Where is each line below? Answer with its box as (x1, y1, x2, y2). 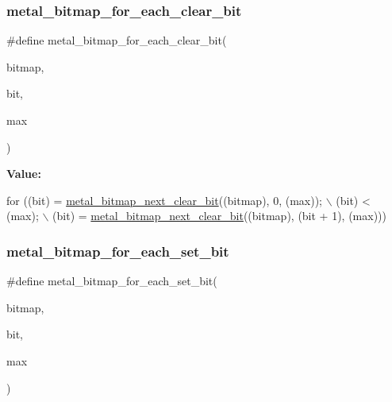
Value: (6, 165, 41, 182)
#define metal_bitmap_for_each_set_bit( (6, 273, 217, 289)
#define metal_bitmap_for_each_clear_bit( (6, 32, 227, 48)
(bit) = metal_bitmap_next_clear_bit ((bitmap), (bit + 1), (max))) (52, 207, 387, 224)
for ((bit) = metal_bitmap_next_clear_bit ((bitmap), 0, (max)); (6, 191, 322, 208)
